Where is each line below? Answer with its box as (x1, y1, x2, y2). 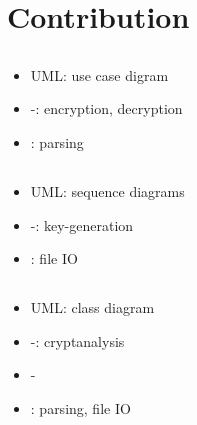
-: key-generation (30, 214, 134, 235)
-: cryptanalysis (30, 330, 125, 351)
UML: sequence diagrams (30, 180, 185, 201)
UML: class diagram (30, 297, 155, 318)
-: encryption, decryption (30, 98, 183, 119)
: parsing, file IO (30, 397, 131, 418)
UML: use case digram (30, 64, 169, 85)
